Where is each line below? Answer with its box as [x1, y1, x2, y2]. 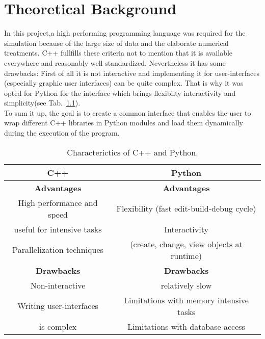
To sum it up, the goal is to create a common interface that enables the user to [4, 107, 251, 118]
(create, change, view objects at [130, 238, 243, 250]
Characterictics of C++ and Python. [67, 146, 198, 158]
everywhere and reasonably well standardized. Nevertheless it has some [4, 57, 226, 68]
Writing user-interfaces [17, 300, 98, 312]
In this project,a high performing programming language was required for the [4, 28, 246, 38]
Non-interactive [30, 279, 86, 291]
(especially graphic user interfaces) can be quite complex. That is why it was [4, 77, 244, 88]
